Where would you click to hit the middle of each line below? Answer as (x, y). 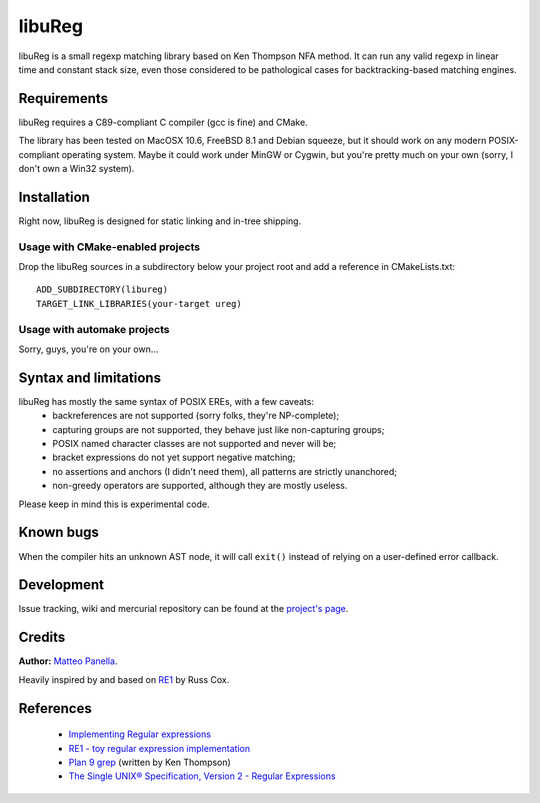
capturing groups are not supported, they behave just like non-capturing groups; (218, 429)
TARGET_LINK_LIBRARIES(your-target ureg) (139, 303)
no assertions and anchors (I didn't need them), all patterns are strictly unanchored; (225, 471)
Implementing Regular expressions (140, 734)
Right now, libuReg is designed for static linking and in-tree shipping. (160, 221)
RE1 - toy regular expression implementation (159, 748)
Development (61, 585)
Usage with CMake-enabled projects (109, 247)
